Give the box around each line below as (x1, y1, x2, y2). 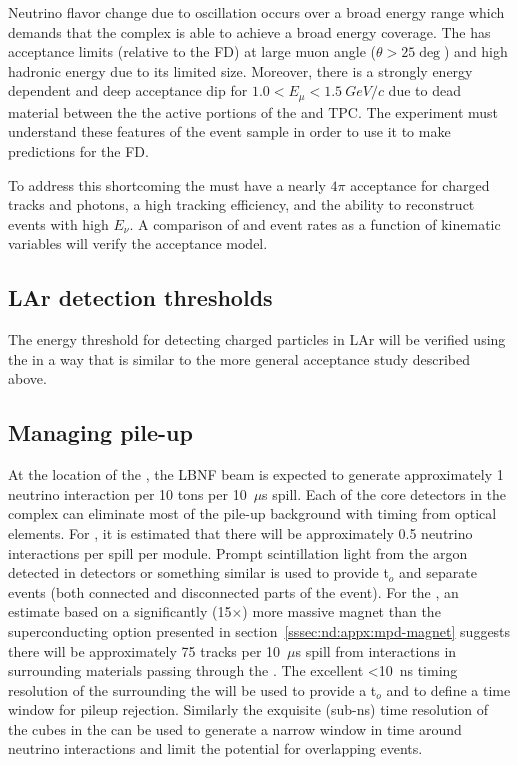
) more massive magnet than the (242, 601, 441, 622)
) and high (444, 41, 508, 62)
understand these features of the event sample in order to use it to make (8, 121, 451, 142)
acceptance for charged (350, 174, 490, 195)
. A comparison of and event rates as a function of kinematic (129, 213, 501, 234)
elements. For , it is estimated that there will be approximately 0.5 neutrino (8, 522, 473, 543)
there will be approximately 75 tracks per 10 (8, 640, 281, 661)
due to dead (388, 80, 461, 101)
